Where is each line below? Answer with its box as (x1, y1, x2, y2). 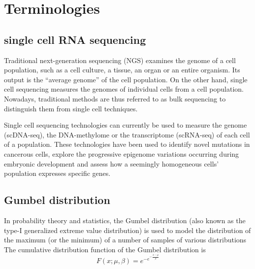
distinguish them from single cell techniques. (4, 103, 138, 113)
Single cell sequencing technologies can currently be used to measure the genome (4, 120, 247, 130)
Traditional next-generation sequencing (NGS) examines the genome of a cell (4, 55, 236, 65)
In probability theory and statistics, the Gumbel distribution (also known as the (4, 215, 246, 225)
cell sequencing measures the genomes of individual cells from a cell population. (4, 84, 244, 94)
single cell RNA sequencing (4, 32, 146, 47)
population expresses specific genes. (4, 168, 111, 178)
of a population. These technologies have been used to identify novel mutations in (4, 139, 250, 149)
